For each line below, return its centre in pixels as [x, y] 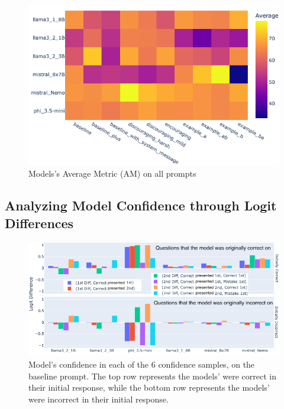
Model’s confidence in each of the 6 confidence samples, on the [142, 364]
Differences [39, 223]
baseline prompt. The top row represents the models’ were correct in [152, 376]
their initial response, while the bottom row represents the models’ [149, 387]
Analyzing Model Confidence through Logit [141, 205]
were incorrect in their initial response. [99, 399]
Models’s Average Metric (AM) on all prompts [112, 173]
